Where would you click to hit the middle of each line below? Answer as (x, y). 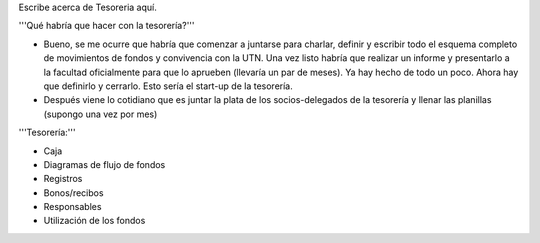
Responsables (72, 207)
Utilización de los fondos (94, 221)
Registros (63, 179)
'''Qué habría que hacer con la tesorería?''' (106, 26)
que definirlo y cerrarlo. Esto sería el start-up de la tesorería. (168, 86)
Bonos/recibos (73, 192)
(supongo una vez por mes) (100, 114)
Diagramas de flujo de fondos (104, 164)
